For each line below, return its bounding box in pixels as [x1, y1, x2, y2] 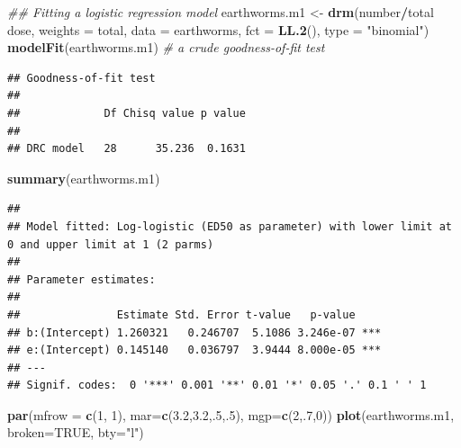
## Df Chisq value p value [7, 106, 246, 120]
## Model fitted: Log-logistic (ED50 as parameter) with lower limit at [7, 220, 452, 233]
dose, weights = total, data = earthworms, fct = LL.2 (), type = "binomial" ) [7, 20, 429, 39]
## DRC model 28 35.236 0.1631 [7, 142, 246, 156]
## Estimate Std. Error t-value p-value [7, 308, 356, 321]
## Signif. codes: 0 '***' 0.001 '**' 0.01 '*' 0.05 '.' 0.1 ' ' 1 [7, 379, 427, 392]
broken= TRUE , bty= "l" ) [7, 423, 144, 442]
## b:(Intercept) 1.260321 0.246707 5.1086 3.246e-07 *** [7, 326, 382, 339]
